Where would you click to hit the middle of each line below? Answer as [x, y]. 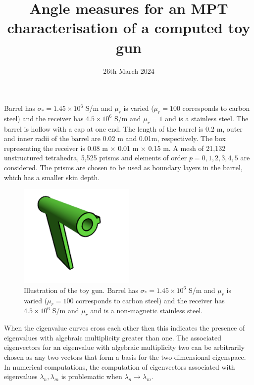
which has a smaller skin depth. [52, 177]
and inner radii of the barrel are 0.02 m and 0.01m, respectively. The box [115, 138]
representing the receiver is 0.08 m [56, 148]
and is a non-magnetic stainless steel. [147, 311]
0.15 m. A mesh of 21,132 [187, 148]
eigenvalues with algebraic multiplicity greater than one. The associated [113, 337]
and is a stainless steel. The [207, 118]
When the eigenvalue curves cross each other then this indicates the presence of [125, 328]
